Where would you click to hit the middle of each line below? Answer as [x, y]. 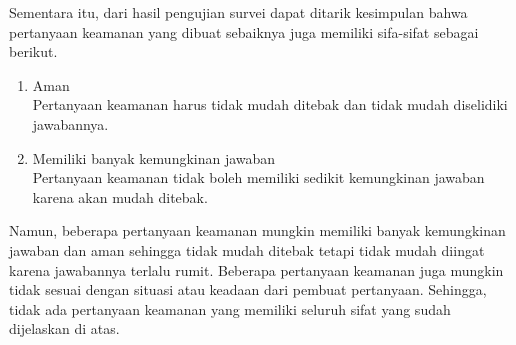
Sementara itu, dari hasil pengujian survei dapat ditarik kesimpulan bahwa [238, 12]
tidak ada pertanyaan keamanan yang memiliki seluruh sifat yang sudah [230, 308]
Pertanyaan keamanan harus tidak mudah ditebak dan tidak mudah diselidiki [270, 104]
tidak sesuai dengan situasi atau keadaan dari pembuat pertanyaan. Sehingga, [248, 289]
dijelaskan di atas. [64, 328]
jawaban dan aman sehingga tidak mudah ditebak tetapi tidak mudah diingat [247, 249]
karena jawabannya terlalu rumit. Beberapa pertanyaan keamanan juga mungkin [256, 269]
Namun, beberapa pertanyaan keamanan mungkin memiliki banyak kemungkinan [257, 230]
